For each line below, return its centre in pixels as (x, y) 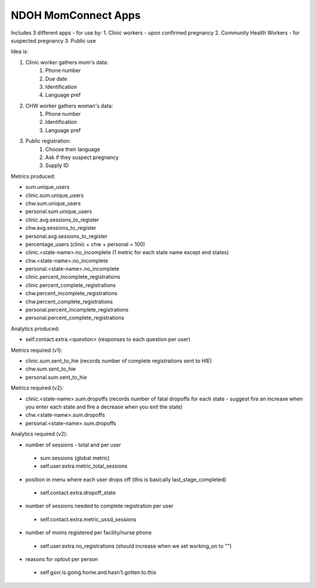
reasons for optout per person (62, 559)
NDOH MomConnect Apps (76, 15)
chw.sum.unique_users (53, 203)
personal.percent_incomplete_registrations (77, 310)
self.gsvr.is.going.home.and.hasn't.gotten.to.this (98, 572)
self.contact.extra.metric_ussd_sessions (88, 519)
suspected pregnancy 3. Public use (53, 40)
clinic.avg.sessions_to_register (62, 220)
